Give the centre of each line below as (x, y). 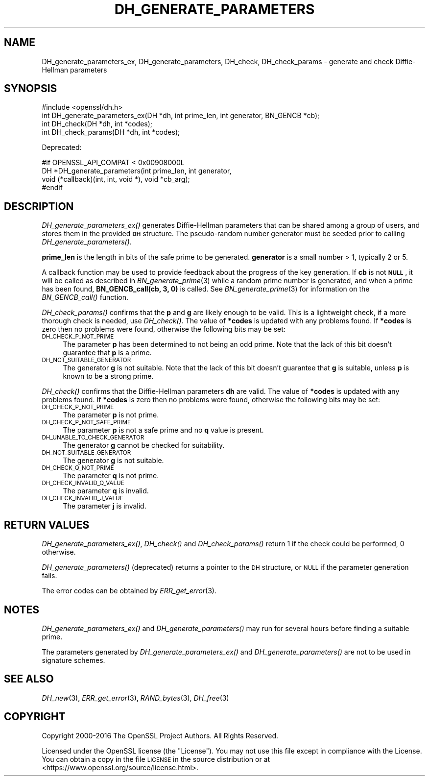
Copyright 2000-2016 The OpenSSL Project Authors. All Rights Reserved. (160, 735)
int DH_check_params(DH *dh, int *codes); (111, 132)
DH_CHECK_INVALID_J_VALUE (83, 499)
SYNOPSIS (31, 89)
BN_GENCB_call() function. (85, 297)
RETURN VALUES (47, 525)
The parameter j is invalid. (105, 506)
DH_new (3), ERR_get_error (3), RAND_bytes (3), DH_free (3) (135, 698)
